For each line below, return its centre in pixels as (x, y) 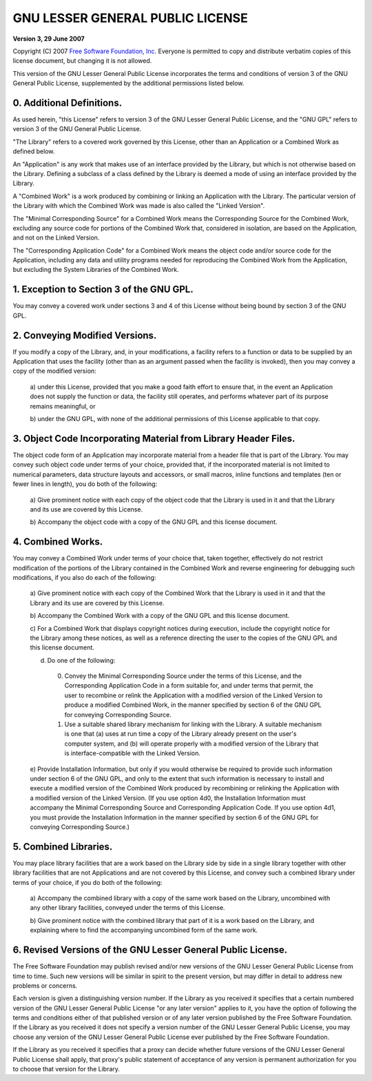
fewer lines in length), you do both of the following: (85, 484)
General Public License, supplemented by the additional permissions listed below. (128, 84)
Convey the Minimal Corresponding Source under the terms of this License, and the (183, 676)
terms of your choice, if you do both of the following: (87, 882)
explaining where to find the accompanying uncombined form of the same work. (144, 930)
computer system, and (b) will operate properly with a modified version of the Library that (192, 743)
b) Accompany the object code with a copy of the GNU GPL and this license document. (154, 522)
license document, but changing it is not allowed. (82, 61)
